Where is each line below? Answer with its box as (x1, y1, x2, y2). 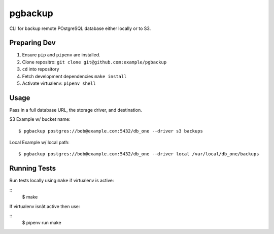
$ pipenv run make (22, 220, 61, 226)
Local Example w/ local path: (9, 140, 70, 146)
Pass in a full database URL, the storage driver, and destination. (9, 107, 142, 113)
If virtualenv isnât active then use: (9, 203, 80, 209)
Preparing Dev (9, 39, 56, 47)
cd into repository (22, 66, 59, 72)
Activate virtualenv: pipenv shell (22, 80, 96, 86)
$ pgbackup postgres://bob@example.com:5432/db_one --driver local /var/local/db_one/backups (18, 151, 259, 157)
